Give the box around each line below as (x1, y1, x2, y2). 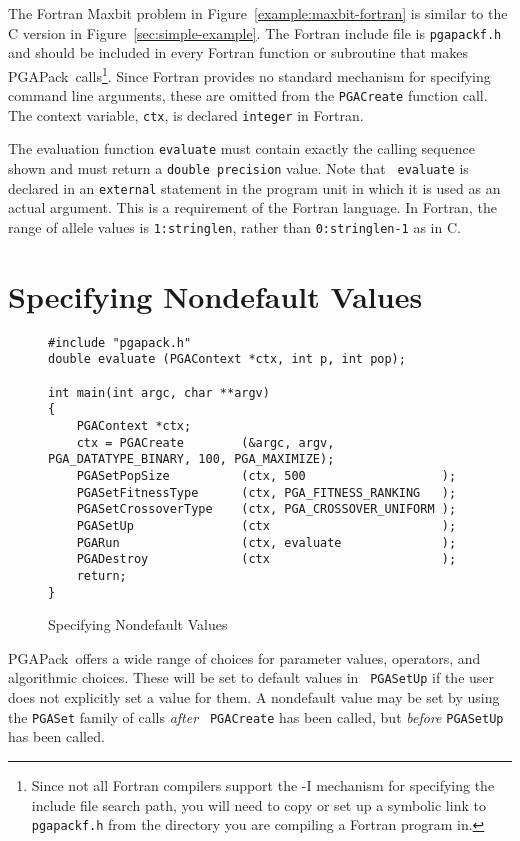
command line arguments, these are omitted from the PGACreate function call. (8, 85, 488, 106)
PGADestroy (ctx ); (76, 552, 457, 567)
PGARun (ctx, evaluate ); (76, 535, 457, 550)
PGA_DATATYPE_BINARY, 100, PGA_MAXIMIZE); (48, 452, 335, 467)
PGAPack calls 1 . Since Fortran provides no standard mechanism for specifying (8, 62, 491, 86)
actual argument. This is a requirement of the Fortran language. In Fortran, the (8, 197, 497, 218)
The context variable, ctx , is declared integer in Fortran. (8, 104, 364, 125)
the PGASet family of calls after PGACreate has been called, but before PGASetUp (8, 706, 504, 727)
